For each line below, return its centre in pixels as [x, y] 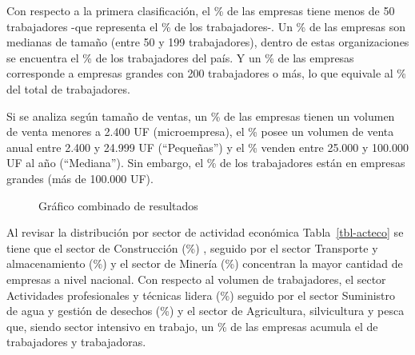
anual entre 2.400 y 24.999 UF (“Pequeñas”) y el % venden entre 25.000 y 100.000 [207, 147]
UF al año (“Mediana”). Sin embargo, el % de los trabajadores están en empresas [206, 163]
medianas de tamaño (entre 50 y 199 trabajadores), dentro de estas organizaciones [208, 42]
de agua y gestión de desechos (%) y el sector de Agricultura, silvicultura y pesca [206, 311]
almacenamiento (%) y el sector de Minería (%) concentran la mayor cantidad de [205, 263]
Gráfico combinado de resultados [118, 205]
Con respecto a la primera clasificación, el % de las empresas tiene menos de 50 [201, 10]
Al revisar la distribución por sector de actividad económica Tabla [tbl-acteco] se [205, 232]
